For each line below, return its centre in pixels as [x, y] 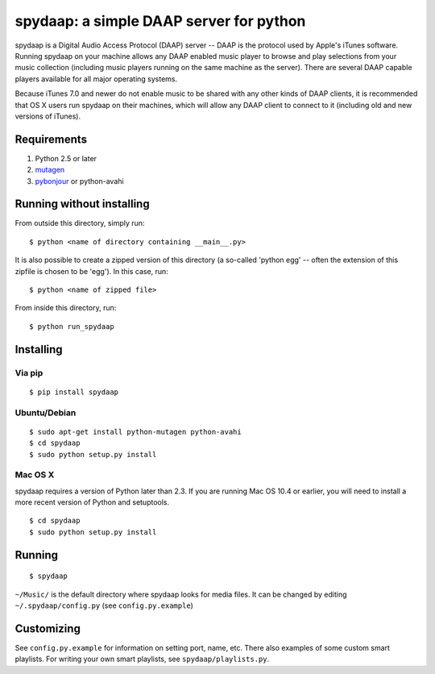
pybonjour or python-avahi [79, 181]
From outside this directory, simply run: [80, 223]
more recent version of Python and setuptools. [92, 502]
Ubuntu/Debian [46, 413]
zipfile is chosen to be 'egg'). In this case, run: [91, 271]
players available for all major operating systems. [96, 79]
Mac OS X [35, 475]
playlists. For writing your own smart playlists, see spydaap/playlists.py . [142, 659]
